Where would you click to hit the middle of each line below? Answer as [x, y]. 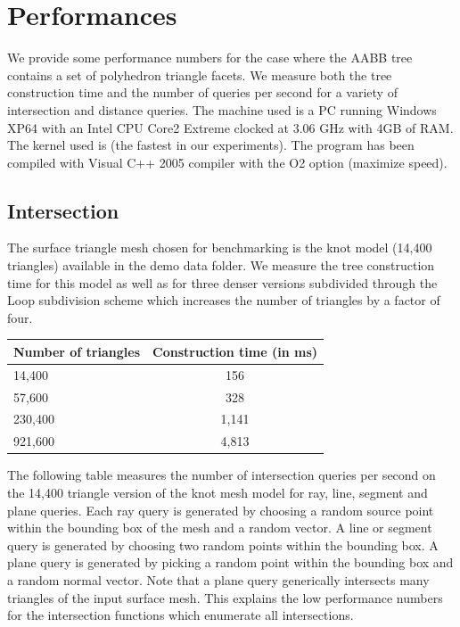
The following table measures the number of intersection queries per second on [222, 475]
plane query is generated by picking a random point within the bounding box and [230, 562]
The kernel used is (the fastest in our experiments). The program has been [211, 145]
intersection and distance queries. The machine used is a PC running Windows [222, 109]
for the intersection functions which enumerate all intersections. [181, 615]
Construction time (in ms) [235, 351]
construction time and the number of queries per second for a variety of [202, 92]
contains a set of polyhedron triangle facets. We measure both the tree [200, 74]
